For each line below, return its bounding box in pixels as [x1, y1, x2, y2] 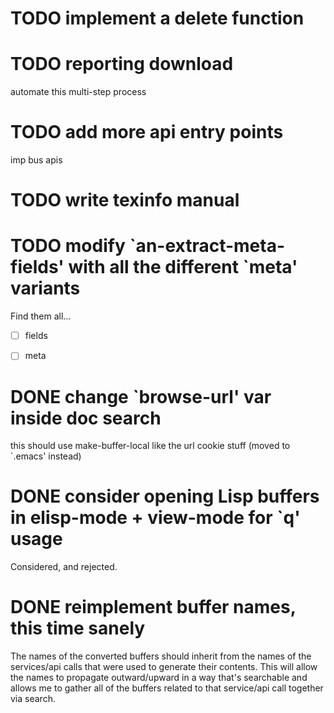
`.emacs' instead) [10, 450, 82, 462]
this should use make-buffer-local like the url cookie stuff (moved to [10, 440, 291, 452]
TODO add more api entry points [10, 121, 284, 144]
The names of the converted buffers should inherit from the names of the [10, 650, 312, 662]
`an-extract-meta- [129, 235, 286, 257]
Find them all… [10, 310, 72, 322]
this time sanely [10, 617, 146, 640]
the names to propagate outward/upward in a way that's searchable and [10, 672, 308, 684]
